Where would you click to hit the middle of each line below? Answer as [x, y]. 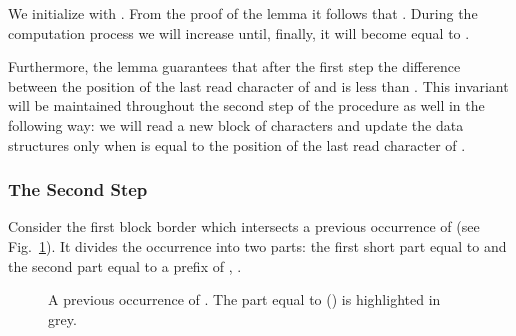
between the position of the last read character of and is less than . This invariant [258, 85]
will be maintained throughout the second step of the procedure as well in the [246, 105]
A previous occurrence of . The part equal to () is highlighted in [244, 299]
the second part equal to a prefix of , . [125, 265]
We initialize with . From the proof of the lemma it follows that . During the [243, 13]
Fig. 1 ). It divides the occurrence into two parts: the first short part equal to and [257, 245]
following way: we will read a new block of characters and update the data [236, 124]
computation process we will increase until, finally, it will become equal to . [239, 32]
